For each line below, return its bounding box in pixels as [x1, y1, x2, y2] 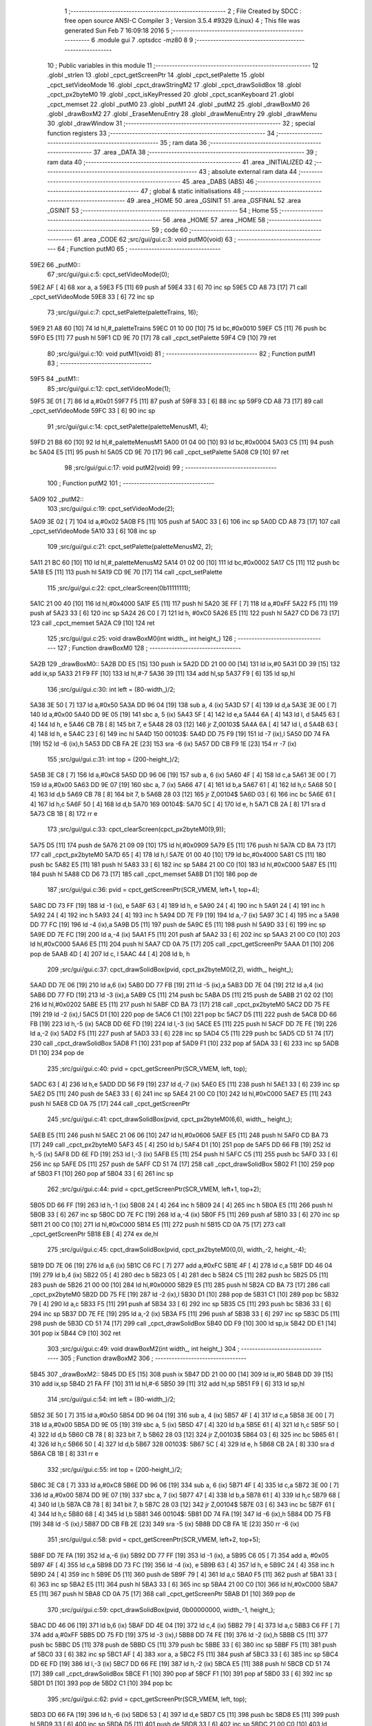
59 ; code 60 [152, 225, 188, 234]
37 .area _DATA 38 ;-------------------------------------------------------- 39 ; [93, 148, 318, 157]
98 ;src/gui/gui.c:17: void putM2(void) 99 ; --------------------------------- [64, 463, 277, 472]
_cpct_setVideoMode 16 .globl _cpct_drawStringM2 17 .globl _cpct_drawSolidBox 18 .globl [47, 80, 301, 89]
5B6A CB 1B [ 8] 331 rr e [30, 1450, 99, 1458]
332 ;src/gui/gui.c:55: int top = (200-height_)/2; [47, 1465, 183, 1473]
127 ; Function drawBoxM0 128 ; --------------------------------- [57, 644, 241, 652]
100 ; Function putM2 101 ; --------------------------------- [47, 479, 215, 487]
